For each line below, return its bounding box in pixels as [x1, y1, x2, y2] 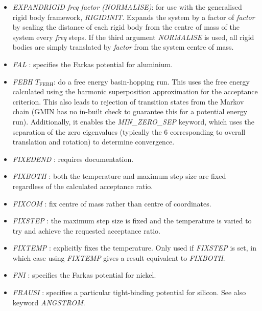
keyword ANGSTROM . [12, 297, 85, 307]
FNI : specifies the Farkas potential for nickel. [12, 269, 156, 280]
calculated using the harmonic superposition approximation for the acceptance [12, 86, 258, 97]
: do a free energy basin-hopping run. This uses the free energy [54, 76, 250, 87]
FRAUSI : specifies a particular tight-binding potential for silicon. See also [12, 287, 246, 298]
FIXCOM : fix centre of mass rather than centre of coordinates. [12, 198, 211, 209]
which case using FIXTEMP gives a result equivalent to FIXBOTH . [12, 252, 225, 263]
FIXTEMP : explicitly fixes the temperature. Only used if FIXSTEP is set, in [12, 242, 256, 253]
